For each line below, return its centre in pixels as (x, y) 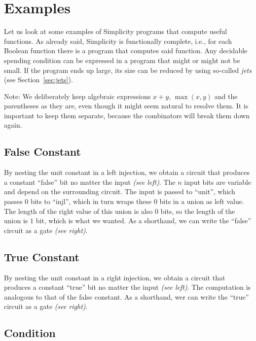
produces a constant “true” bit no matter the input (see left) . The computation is (128, 287)
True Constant (42, 256)
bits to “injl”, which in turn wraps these (91, 201)
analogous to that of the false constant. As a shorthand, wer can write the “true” (127, 296)
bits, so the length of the (198, 211)
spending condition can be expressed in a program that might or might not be (122, 60)
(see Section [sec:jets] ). (38, 80)
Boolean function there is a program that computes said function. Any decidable (126, 51)
